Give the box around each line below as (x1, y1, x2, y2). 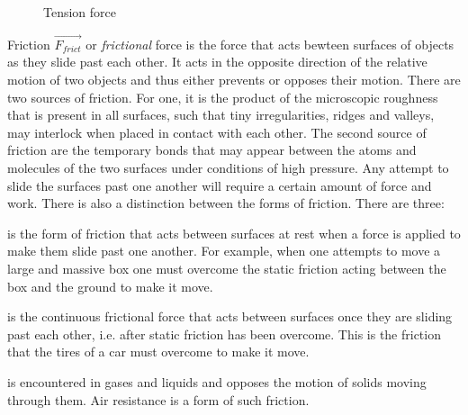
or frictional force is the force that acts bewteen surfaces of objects (85, 34, 454, 53)
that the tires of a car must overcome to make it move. (7, 342, 310, 361)
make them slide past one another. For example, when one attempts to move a (7, 241, 441, 260)
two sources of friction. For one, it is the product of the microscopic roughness (7, 87, 438, 106)
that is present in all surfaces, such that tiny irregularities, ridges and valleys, (7, 105, 435, 124)
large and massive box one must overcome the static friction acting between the (7, 258, 446, 277)
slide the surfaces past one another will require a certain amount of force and (7, 176, 432, 194)
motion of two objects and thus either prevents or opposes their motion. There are (7, 70, 461, 88)
